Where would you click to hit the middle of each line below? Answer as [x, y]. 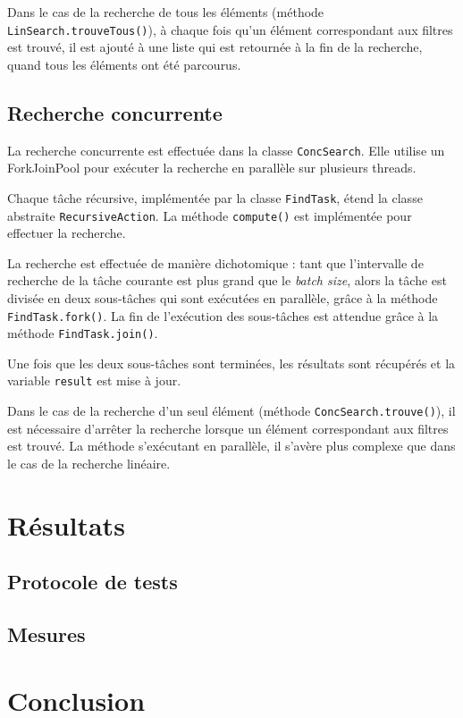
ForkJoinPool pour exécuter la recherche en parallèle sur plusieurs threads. [212, 168]
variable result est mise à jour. [94, 380]
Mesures [46, 634]
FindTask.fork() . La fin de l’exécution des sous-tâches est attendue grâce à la [223, 315]
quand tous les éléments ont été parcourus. [124, 64]
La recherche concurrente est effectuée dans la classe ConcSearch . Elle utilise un [226, 150]
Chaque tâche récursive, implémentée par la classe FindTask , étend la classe [215, 197]
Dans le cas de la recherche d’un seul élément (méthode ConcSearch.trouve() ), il [231, 411]
